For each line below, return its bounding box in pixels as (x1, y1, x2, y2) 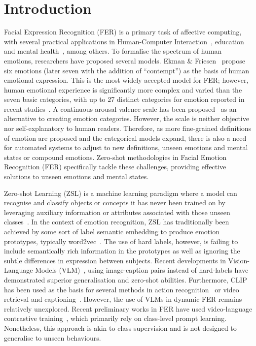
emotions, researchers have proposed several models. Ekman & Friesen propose (4, 55, 245, 65)
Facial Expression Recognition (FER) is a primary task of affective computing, (4, 27, 242, 37)
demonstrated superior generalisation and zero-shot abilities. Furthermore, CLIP (4, 274, 247, 284)
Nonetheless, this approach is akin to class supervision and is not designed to (4, 322, 237, 333)
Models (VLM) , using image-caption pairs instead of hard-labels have (35, 265, 249, 275)
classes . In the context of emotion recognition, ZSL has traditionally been (4, 217, 229, 227)
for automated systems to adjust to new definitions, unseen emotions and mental (4, 142, 248, 153)
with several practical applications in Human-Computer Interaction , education (4, 36, 244, 46)
